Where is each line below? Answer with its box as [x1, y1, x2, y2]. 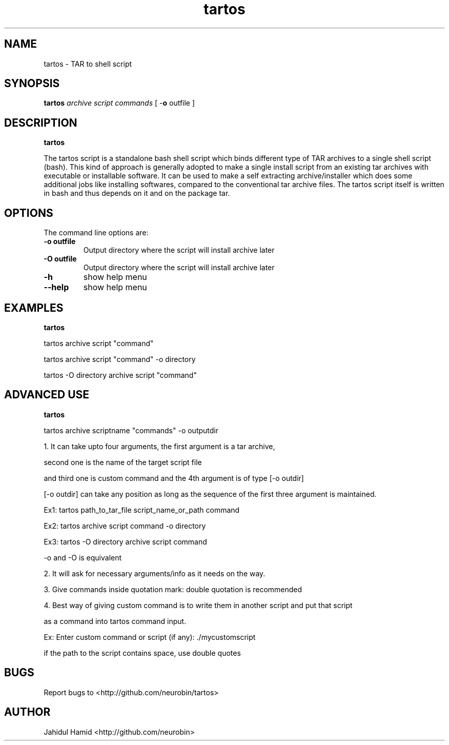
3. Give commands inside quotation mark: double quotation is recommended [44, 585, 302, 594]
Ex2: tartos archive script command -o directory [44, 521, 206, 530]
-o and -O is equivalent [44, 553, 122, 562]
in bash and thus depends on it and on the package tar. [44, 189, 230, 198]
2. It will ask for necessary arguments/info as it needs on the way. [44, 569, 266, 578]
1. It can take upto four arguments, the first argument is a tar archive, [44, 441, 275, 451]
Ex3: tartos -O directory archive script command [44, 537, 207, 546]
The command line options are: [44, 228, 149, 237]
